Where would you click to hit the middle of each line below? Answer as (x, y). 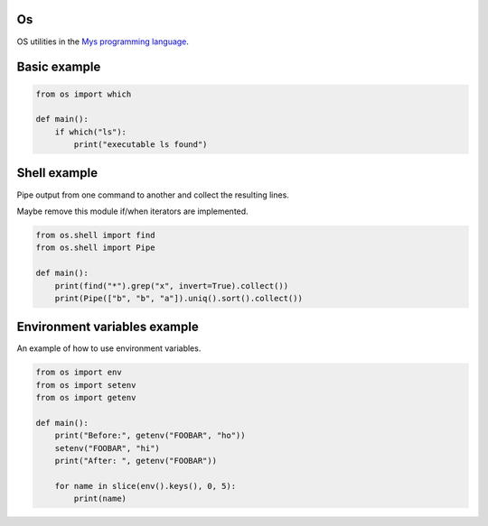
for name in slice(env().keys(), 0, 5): (145, 486)
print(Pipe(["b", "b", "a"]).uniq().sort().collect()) (178, 298)
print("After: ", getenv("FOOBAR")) (136, 461)
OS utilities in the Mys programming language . (103, 42)
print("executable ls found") (141, 145)
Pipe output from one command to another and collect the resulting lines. (153, 195)
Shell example (57, 173)
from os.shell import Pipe (95, 248)
